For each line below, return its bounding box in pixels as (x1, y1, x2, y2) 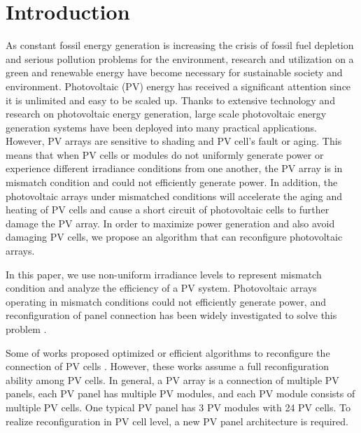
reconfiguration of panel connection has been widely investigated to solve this (6, 308, 337, 322)
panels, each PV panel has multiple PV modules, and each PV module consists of (6, 386, 355, 401)
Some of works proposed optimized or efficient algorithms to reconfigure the (6, 345, 330, 360)
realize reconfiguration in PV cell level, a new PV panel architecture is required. (6, 413, 348, 428)
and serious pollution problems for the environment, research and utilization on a (6, 51, 354, 66)
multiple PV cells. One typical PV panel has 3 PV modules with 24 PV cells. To (6, 399, 351, 414)
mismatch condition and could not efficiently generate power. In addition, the (6, 175, 338, 190)
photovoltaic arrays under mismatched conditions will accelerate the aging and (6, 188, 343, 203)
